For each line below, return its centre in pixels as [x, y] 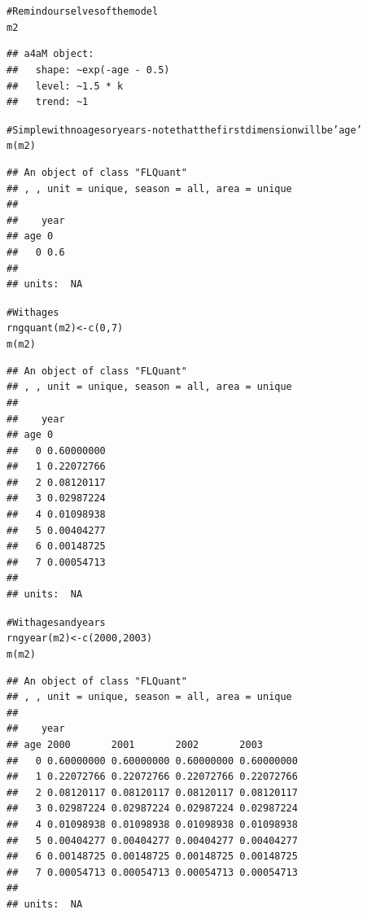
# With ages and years [56, 622]
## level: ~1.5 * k [65, 86]
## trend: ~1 [48, 102]
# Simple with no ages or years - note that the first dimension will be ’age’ [184, 130]
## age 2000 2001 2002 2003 [135, 744]
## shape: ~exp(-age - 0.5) [88, 70]
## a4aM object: [50, 54]
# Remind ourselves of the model [83, 11]
